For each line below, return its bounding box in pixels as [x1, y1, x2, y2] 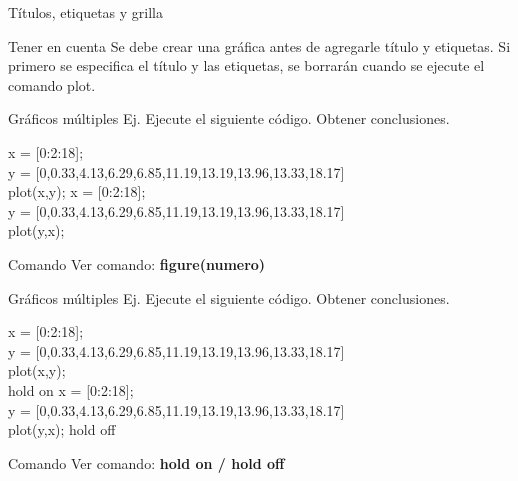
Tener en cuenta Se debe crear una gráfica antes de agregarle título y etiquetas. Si [8, 35, 511, 56]
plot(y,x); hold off [8, 419, 116, 440]
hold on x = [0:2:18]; [8, 379, 134, 400]
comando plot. [8, 74, 96, 95]
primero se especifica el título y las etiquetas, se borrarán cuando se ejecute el [8, 55, 485, 76]
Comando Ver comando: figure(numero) [8, 253, 266, 274]
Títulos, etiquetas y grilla [8, 2, 163, 22]
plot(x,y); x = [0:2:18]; [8, 181, 146, 202]
